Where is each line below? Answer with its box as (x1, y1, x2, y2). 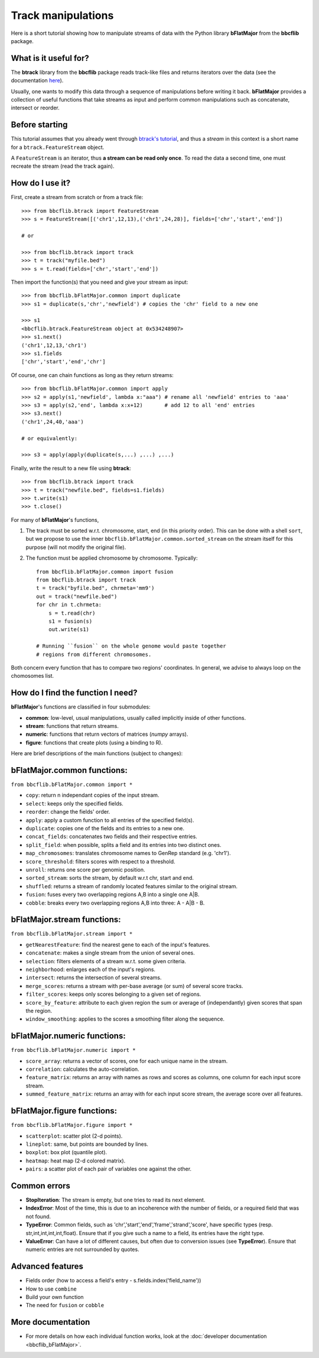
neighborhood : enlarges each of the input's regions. (25, 966, 156, 973)
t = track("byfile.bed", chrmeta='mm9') (36, 585, 155, 592)
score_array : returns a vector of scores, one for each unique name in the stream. (25, 1057, 228, 1064)
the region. (25, 1007, 53, 1014)
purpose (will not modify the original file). (25, 544, 126, 551)
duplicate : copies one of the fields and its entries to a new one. (25, 825, 185, 832)
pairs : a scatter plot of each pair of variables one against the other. (25, 1165, 192, 1172)
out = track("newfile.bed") (36, 593, 118, 600)
